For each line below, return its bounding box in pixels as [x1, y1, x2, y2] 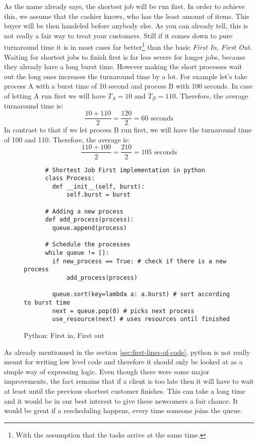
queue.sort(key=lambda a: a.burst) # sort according [52, 291, 230, 298]
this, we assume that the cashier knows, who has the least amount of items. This [4, 10, 250, 21]
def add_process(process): [45, 216, 134, 223]
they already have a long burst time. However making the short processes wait [4, 61, 243, 72]
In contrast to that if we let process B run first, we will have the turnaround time [4, 124, 252, 135]
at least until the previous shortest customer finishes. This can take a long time [4, 385, 246, 396]
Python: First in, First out [24, 330, 105, 340]
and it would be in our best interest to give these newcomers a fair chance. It [4, 395, 238, 406]
